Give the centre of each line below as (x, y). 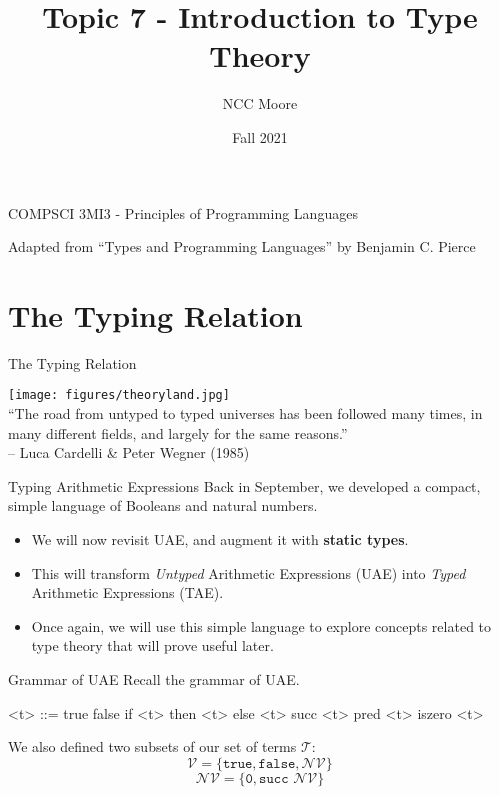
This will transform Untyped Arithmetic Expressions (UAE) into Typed (248, 572)
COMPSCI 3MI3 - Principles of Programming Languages (183, 212)
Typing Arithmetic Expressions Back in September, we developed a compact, (244, 485)
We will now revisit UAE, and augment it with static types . (220, 539)
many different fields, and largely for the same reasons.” (178, 432)
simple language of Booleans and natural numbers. (163, 505)
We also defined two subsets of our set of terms (152, 746)
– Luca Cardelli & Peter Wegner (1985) (129, 452)
